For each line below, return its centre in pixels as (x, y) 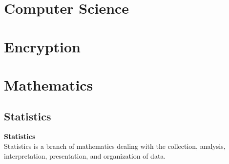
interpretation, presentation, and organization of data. (85, 155)
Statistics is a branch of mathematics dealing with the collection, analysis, (115, 146)
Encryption (42, 46)
